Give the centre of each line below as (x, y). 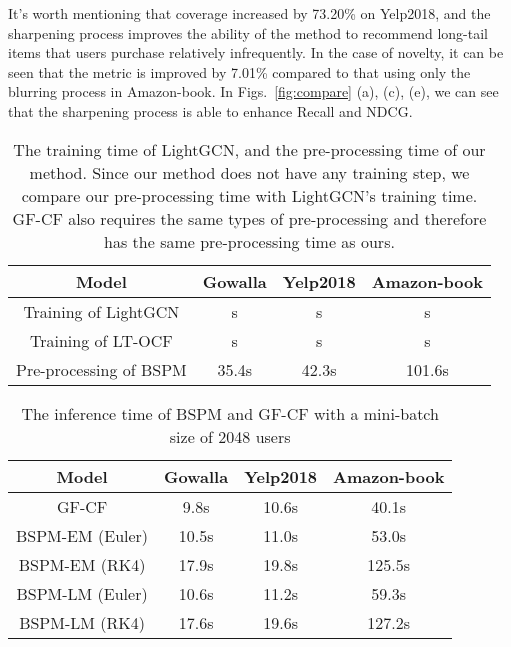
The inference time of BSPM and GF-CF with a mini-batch (230, 413)
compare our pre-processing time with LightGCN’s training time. (249, 195)
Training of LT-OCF (101, 340)
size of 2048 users (230, 436)
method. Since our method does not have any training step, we (249, 172)
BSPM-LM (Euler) (82, 593)
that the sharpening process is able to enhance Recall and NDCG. (210, 110)
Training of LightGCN (101, 311)
